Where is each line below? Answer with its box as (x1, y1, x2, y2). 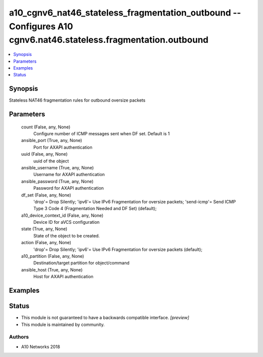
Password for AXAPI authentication (33, 185, 104, 191)
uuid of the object (33, 158, 69, 164)
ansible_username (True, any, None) (21, 164, 94, 170)
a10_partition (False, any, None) (21, 253, 84, 259)
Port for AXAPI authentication (33, 144, 93, 150)
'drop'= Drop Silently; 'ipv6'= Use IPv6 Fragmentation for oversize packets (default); (33, 246, 203, 252)
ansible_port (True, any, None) (21, 138, 82, 143)
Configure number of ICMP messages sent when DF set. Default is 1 (33, 131, 170, 137)
